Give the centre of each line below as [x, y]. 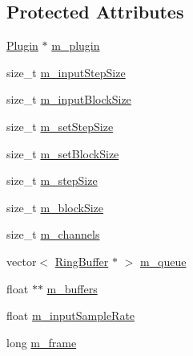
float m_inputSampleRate [71, 315]
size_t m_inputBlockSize [69, 99]
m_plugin [76, 45]
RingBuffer [82, 261]
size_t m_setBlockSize [63, 153]
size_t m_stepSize [52, 180]
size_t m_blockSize [55, 207]
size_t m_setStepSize [60, 126]
